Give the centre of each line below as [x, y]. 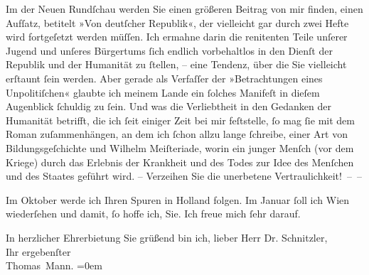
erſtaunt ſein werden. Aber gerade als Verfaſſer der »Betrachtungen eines [164, 78]
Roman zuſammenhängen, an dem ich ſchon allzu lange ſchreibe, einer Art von [177, 134]
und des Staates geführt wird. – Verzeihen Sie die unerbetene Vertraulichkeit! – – [184, 176]
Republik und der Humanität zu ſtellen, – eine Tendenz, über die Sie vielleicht [176, 64]
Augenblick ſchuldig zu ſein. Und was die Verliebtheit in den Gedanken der [169, 106]
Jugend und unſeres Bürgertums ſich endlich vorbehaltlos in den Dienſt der [169, 50]
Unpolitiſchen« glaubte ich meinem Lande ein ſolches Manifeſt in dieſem [163, 92]
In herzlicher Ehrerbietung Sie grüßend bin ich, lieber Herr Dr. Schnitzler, [167, 237]
